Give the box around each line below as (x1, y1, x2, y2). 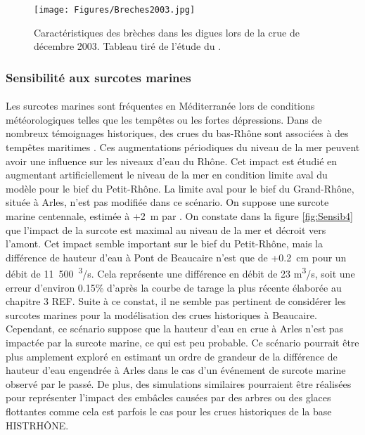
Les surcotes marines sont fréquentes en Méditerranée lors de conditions (6, 98, 315, 113)
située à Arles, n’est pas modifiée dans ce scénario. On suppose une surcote (6, 195, 329, 209)
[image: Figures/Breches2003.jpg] (34, 5, 196, 15)
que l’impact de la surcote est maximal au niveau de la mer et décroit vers (6, 222, 326, 237)
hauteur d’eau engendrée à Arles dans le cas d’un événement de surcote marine (6, 363, 346, 377)
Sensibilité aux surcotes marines (6, 68, 191, 86)
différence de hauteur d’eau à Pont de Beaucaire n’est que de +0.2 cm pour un (6, 249, 347, 264)
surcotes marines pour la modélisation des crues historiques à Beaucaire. (6, 307, 317, 322)
